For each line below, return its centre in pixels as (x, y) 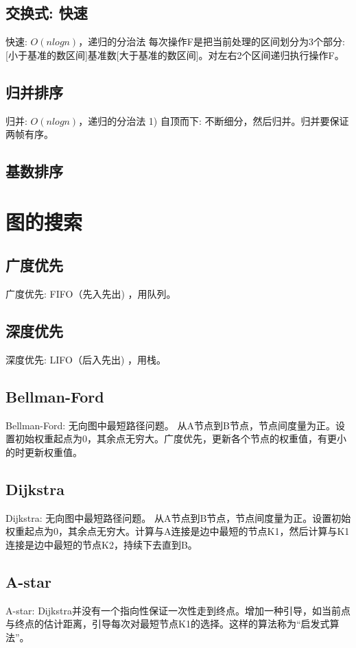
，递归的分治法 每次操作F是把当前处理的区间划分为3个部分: (212, 41)
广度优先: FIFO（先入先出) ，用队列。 (91, 294)
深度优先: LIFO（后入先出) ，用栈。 (86, 359)
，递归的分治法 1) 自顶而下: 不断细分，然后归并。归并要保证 (214, 120)
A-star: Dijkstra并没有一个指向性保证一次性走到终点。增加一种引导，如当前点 (178, 610)
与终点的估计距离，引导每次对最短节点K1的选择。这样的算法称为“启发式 (168, 624)
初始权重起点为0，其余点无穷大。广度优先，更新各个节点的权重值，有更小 (180, 439)
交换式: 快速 (47, 13)
